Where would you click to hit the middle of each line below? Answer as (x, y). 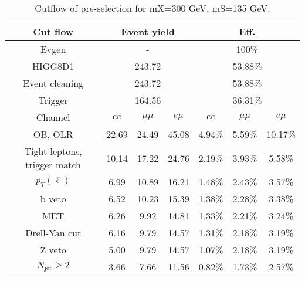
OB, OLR (53, 134)
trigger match (53, 165)
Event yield (148, 31)
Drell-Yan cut (53, 233)
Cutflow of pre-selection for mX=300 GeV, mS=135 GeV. (152, 8)
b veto (53, 199)
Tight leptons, (53, 151)
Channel (53, 117)
